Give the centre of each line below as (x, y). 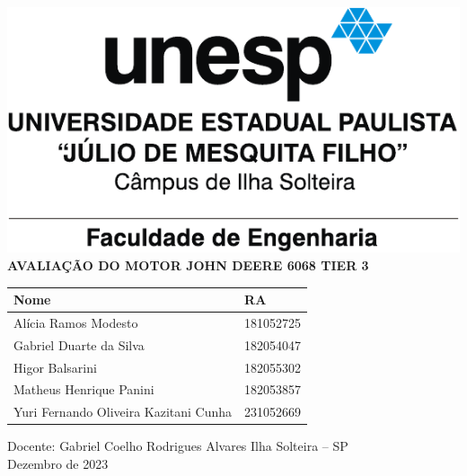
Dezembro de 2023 (58, 463)
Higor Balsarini (55, 367)
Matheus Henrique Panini (84, 389)
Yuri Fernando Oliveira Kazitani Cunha (123, 412)
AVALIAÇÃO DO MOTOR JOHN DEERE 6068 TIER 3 (188, 265)
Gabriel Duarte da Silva (79, 344)
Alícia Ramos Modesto (76, 322)
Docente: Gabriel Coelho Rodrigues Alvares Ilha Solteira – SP (178, 446)
